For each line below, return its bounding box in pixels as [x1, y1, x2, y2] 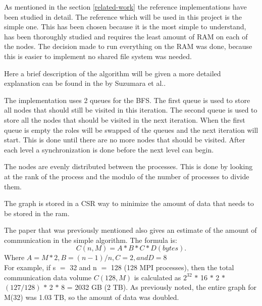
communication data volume [4, 272, 92, 282]
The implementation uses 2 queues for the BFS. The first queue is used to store [4, 94, 250, 105]
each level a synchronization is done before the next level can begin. [4, 144, 214, 155]
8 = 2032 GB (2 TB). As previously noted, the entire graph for [61, 282, 257, 292]
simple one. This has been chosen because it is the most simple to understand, [4, 21, 246, 32]
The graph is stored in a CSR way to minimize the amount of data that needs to [4, 198, 254, 209]
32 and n [70, 262, 97, 273]
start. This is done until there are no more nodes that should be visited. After [4, 134, 245, 145]
